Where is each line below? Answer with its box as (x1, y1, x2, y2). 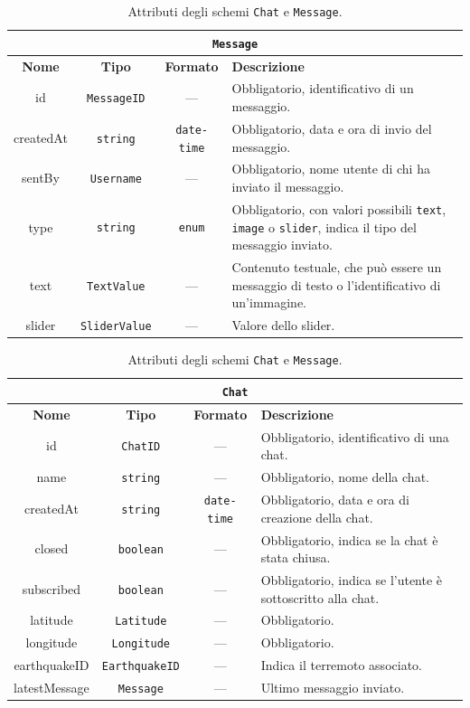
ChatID (121, 440, 161, 454)
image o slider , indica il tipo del (231, 217, 417, 236)
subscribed (22, 579, 81, 598)
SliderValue (80, 320, 152, 334)
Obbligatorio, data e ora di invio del (231, 118, 432, 137)
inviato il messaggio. (231, 177, 344, 195)
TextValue (87, 279, 146, 293)
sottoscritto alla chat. (260, 588, 380, 607)
